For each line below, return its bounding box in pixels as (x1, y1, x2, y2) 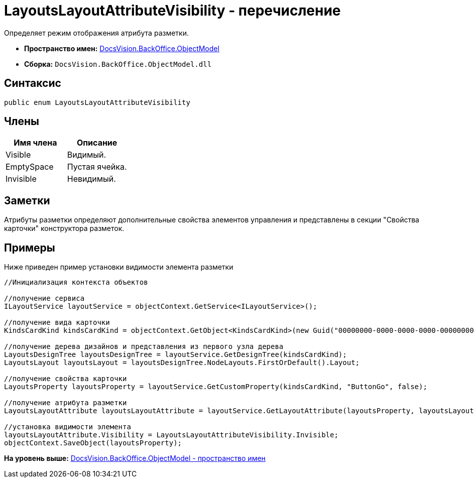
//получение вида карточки (4, 318, 110, 327)
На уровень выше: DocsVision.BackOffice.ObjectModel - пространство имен (4, 454, 266, 463)
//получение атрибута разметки (4, 399, 127, 407)
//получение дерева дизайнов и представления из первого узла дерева (4, 342, 284, 351)
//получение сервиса (4, 294, 85, 303)
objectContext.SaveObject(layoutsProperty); (4, 439, 182, 447)
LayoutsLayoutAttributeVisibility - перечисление (4, 2, 341, 19)
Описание (76, 138, 117, 148)
